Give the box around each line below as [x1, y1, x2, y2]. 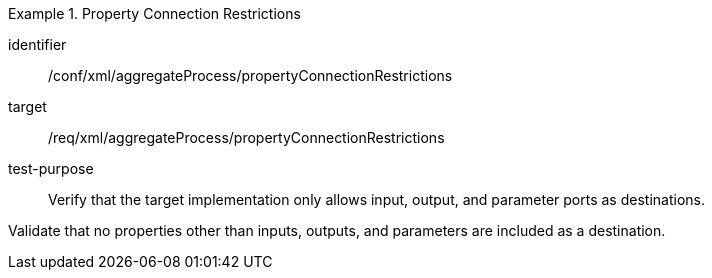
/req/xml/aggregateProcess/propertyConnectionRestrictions [48, 129, 445, 146]
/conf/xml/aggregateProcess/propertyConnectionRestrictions [48, 67, 453, 84]
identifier [8, 36, 67, 53]
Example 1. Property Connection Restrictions [8, 5, 301, 22]
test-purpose [8, 160, 94, 177]
